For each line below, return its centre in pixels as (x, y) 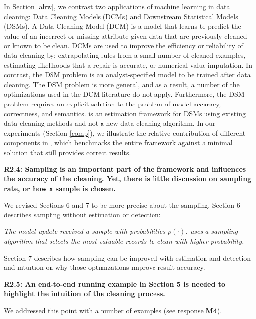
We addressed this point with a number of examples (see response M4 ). (113, 310)
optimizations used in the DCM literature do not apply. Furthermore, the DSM (124, 94)
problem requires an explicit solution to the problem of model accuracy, (113, 103)
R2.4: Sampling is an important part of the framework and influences (125, 169)
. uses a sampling (212, 231)
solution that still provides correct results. (68, 152)
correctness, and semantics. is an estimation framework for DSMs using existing (125, 113)
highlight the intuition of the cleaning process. (85, 293)
